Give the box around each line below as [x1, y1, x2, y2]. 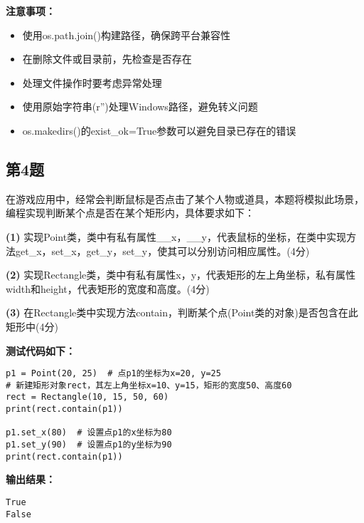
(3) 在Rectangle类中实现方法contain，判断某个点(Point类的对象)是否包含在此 [6, 305, 358, 320]
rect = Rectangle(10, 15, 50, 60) [6, 392, 169, 403]
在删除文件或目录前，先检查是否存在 [22, 51, 192, 66]
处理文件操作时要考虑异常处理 [22, 75, 162, 90]
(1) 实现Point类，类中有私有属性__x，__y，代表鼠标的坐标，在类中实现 [6, 229, 346, 244]
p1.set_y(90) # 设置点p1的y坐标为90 [6, 440, 172, 450]
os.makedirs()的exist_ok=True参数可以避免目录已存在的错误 [22, 123, 296, 138]
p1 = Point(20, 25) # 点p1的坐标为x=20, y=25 [6, 368, 221, 379]
